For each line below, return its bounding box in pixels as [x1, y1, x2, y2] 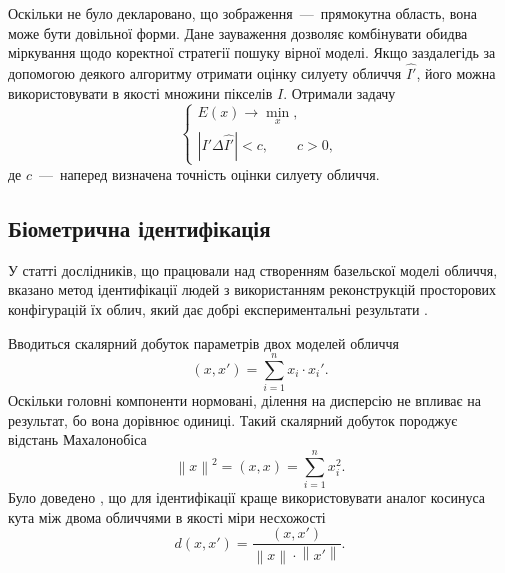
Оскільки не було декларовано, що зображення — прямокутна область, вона [8, 3, 478, 23]
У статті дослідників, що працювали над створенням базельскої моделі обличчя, [8, 259, 498, 280]
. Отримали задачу [283, 82, 396, 103]
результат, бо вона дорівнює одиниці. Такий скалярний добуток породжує [8, 409, 458, 430]
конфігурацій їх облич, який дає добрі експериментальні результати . [8, 298, 428, 319]
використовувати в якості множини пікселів [8, 82, 273, 103]
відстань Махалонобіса [8, 429, 147, 450]
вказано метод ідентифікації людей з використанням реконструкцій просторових [8, 279, 497, 300]
